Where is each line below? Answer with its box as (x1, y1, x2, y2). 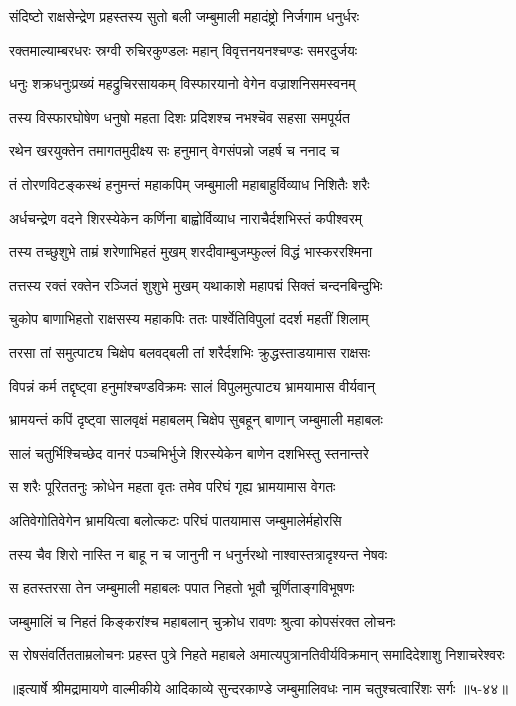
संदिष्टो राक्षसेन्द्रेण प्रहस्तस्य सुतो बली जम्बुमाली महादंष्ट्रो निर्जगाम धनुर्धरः (9, 6, 360, 26)
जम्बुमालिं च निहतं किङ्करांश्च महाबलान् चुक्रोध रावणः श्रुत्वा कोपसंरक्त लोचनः (9, 610, 396, 631)
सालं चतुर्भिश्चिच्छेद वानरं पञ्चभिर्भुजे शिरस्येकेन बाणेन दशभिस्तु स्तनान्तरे (9, 442, 369, 463)
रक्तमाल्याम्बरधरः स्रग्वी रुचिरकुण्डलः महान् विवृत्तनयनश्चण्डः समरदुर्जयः (9, 39, 358, 60)
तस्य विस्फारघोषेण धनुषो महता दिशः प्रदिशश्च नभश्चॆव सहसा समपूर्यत (9, 106, 350, 127)
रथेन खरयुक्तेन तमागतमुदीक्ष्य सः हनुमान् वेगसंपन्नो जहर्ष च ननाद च (9, 140, 340, 161)
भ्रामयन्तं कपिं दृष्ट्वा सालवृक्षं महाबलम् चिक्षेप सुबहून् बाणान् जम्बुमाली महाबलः (9, 409, 383, 430)
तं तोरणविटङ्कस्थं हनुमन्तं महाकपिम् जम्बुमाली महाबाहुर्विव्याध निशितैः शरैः (9, 173, 370, 194)
